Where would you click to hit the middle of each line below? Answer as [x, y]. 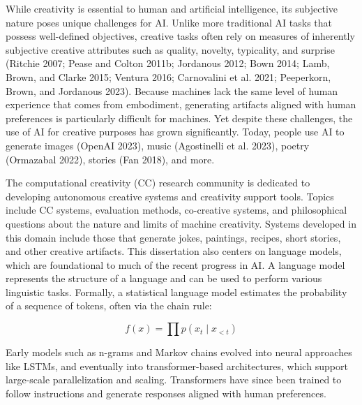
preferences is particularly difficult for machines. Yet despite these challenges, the [179, 118]
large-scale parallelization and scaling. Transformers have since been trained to [174, 380]
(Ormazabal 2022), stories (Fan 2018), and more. [110, 159]
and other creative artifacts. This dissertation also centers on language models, [174, 251]
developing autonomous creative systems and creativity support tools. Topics [170, 196]
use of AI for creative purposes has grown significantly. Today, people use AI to [175, 132]
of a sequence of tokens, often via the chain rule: [109, 305]
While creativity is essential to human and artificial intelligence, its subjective [172, 8]
